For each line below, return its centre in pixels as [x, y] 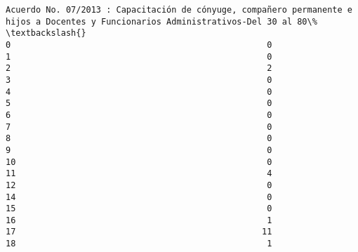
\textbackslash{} [46, 33]
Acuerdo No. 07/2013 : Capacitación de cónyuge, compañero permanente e [179, 10]
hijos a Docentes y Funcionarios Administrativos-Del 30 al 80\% [161, 21]
